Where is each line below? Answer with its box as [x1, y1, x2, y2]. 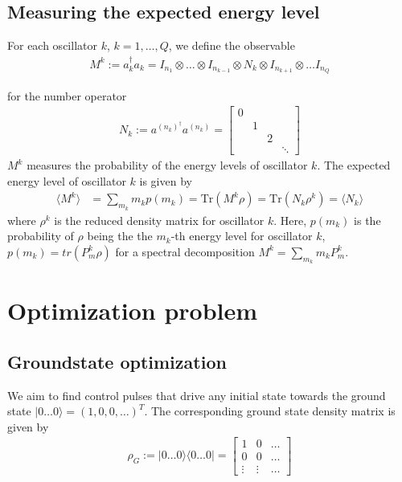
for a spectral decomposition [115, 243, 255, 259]
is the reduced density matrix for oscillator [54, 211, 265, 228]
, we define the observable [168, 37, 295, 54]
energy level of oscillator [7, 172, 126, 189]
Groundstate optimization [7, 349, 227, 374]
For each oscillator [7, 37, 97, 54]
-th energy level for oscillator [170, 227, 313, 244]
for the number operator [7, 87, 127, 104]
